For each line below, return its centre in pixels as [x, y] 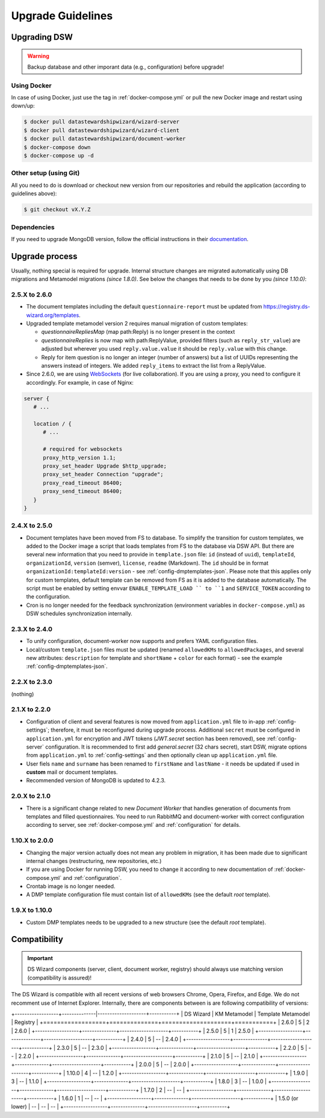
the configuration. [48, 597]
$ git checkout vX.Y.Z [57, 210]
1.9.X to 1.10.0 [32, 910]
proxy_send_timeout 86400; [83, 491]
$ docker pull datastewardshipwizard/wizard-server [102, 122]
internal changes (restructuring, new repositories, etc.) [94, 861]
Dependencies [33, 227]
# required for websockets [83, 449]
